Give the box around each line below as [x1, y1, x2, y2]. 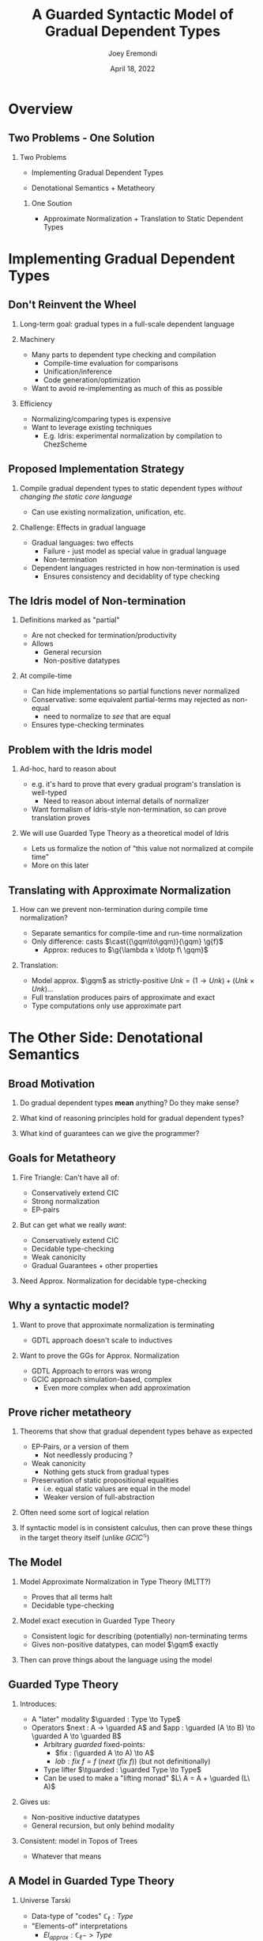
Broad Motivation [8, 1077, 96, 1090]
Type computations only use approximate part [31, 1001, 182, 1010]
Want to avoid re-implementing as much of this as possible [31, 383, 224, 393]
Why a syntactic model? [8, 1299, 130, 1312]
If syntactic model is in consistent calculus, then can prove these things [19, 1523, 253, 1533]
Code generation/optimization [43, 374, 141, 385]
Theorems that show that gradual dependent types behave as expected [19, 1426, 253, 1436]
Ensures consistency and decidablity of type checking [43, 572, 220, 581]
